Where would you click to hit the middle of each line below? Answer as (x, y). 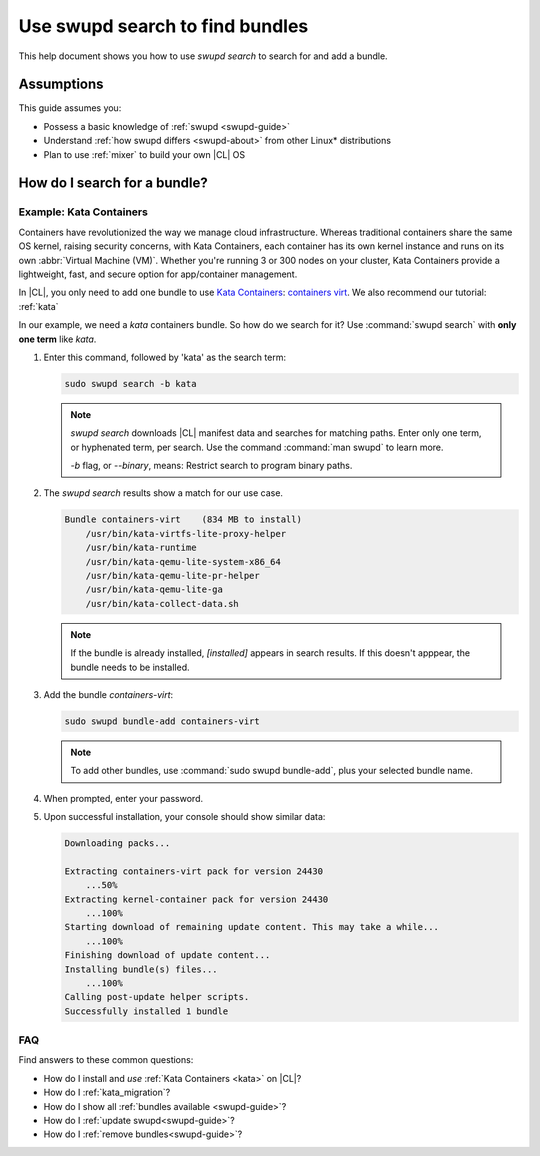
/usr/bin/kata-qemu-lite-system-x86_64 (183, 561)
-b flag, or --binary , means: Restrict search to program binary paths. (211, 466)
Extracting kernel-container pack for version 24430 (196, 899)
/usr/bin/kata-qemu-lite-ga (154, 589)
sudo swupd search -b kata (130, 383)
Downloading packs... (117, 843)
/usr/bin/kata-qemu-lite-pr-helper (172, 575)
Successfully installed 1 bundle (146, 1011)
